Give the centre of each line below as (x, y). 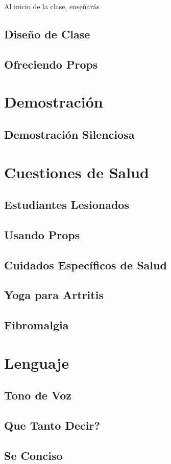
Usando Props (42, 234)
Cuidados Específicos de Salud (86, 265)
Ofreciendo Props (51, 64)
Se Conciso (33, 455)
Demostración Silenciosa (69, 134)
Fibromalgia (36, 325)
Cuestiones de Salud (77, 172)
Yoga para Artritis (54, 295)
